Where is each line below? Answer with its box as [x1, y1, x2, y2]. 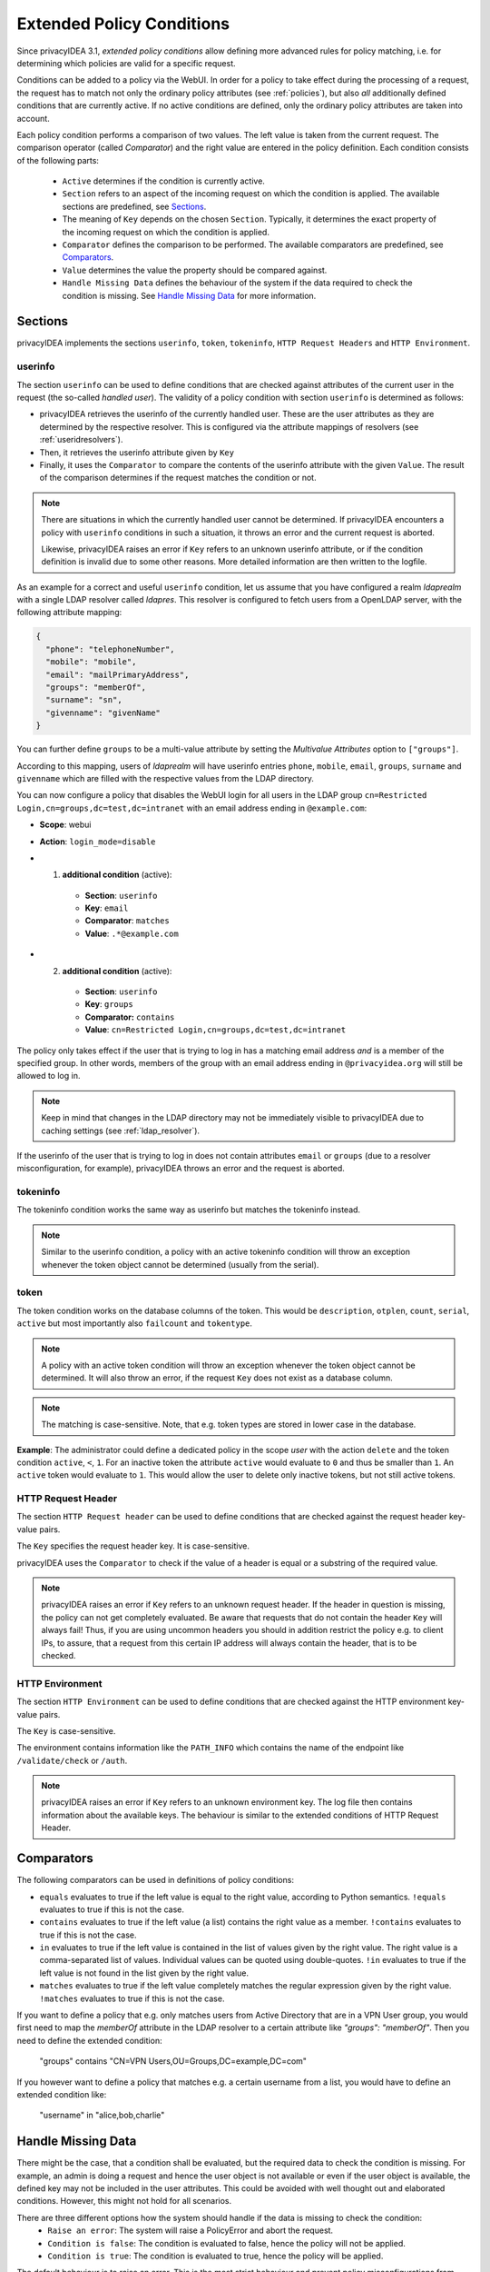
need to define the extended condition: [16, 2035, 162, 2046]
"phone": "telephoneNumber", [45, 643, 176, 654]
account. [16, 113, 50, 124]
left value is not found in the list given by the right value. [39, 1968, 250, 1978]
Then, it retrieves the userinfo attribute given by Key [39, 446, 235, 458]
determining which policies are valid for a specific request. [16, 57, 236, 68]
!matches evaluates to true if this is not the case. [39, 1993, 225, 2004]
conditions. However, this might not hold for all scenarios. [16, 2196, 232, 2207]
